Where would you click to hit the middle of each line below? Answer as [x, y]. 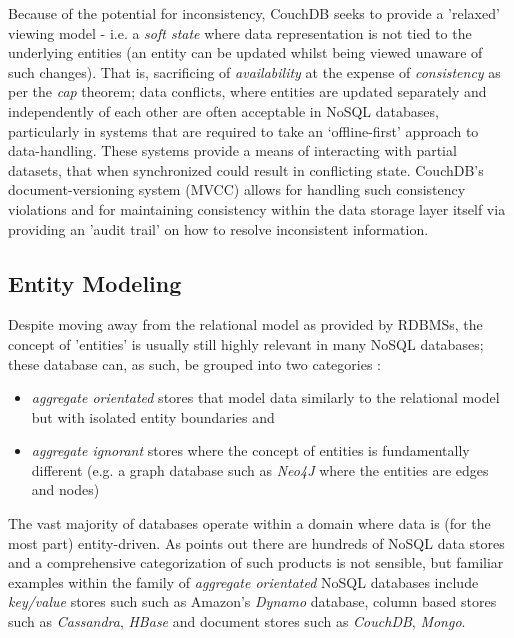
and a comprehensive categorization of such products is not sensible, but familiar [256, 562]
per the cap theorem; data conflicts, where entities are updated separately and [247, 91]
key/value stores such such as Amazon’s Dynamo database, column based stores [252, 601]
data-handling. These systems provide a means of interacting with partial [232, 150]
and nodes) [65, 489]
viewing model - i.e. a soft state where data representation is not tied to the [240, 32]
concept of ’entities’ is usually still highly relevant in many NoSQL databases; [246, 343]
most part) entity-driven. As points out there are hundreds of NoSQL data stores [256, 542]
